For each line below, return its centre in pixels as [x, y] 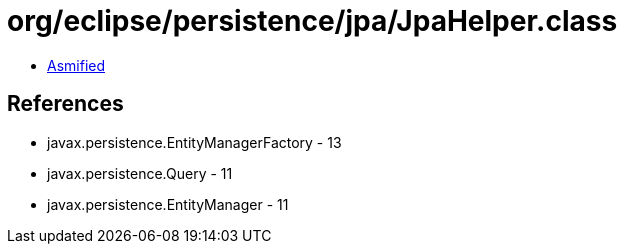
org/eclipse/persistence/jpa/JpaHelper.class [312, 21]
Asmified [76, 65]
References [65, 104]
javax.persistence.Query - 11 [140, 173]
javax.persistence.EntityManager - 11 [168, 204]
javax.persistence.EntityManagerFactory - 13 [194, 142]
